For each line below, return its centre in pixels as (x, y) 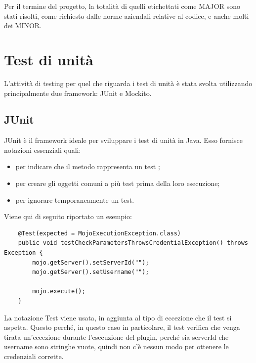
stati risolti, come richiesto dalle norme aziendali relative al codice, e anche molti (127, 16)
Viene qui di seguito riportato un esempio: (68, 216)
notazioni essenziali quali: (43, 150)
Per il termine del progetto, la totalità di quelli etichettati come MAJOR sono (122, 6)
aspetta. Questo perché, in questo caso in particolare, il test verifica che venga (122, 327)
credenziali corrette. (34, 356)
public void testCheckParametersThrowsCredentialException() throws (133, 243)
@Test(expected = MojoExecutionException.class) (99, 233)
